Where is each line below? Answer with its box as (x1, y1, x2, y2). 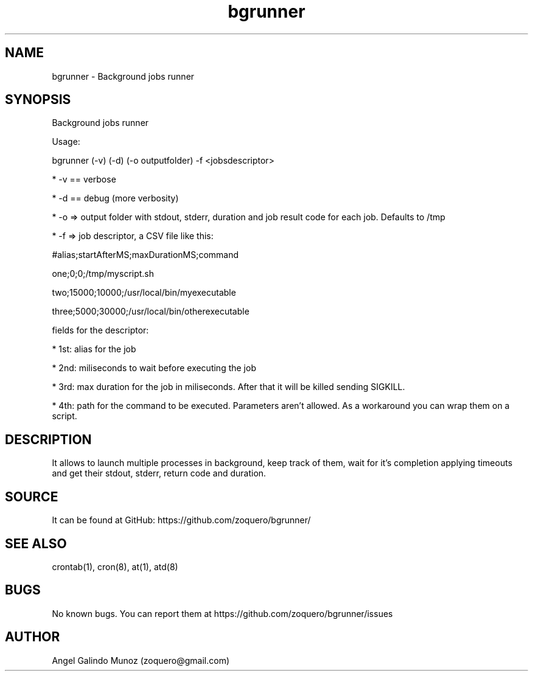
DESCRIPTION (5, 431, 92, 447)
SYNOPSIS (5, 92, 71, 108)
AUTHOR (5, 629, 60, 645)
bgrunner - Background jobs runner (52, 71, 195, 82)
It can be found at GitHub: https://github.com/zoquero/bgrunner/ (52, 515, 311, 526)
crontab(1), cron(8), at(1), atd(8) (52, 561, 178, 572)
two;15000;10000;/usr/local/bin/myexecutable (52, 287, 236, 298)
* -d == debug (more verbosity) (52, 193, 179, 204)
